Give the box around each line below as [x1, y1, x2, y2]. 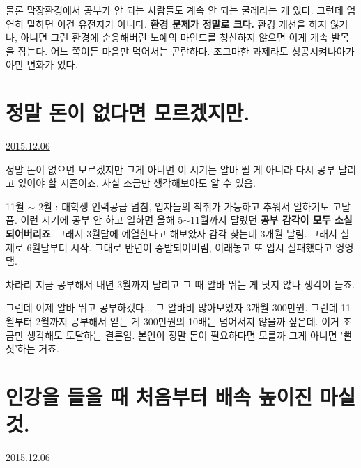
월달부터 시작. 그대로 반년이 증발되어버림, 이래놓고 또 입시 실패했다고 [31, 240, 332, 254]
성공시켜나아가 [291, 43, 355, 58]
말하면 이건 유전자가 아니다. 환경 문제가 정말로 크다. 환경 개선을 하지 [26, 16, 328, 31]
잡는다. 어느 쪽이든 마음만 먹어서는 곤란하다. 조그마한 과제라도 [17, 43, 289, 58]
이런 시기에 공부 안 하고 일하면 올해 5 [20, 212, 183, 227]
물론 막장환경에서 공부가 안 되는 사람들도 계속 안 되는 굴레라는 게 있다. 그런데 [6, 3, 344, 17]
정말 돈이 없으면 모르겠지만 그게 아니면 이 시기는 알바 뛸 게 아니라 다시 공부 [6, 162, 335, 176]
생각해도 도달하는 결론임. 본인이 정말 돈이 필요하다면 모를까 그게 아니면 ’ [26, 327, 344, 342]
